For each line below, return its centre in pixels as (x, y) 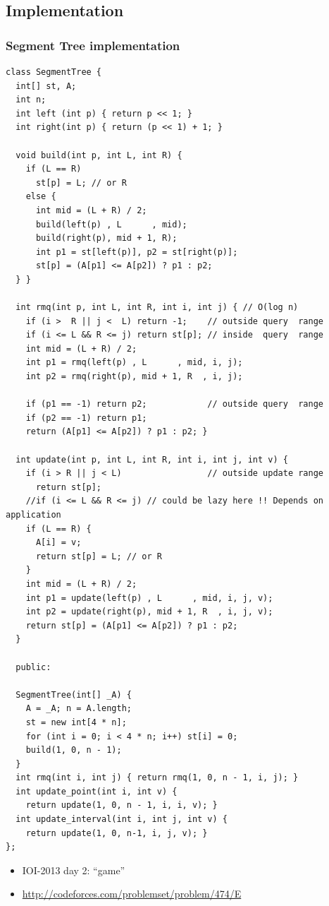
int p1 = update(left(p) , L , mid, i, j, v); (149, 598)
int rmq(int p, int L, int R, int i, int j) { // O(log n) (157, 308)
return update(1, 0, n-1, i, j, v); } (117, 833)
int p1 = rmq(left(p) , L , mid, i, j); (134, 363)
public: (33, 667)
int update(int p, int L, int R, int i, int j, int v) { (152, 459)
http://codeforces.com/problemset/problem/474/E (132, 894)
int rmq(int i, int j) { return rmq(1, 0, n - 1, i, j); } (157, 778)
